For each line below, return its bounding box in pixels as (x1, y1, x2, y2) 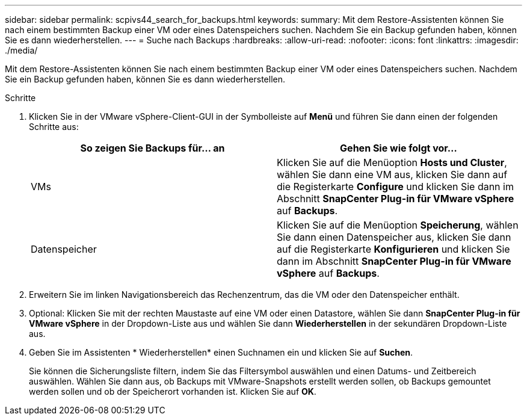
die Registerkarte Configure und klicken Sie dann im (277, 181, 514, 193)
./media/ (5, 45, 38, 55)
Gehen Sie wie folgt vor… (340, 142, 457, 154)
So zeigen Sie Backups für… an (80, 142, 225, 154)
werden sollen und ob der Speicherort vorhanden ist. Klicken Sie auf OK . (29, 386, 316, 397)
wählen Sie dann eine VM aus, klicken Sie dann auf (277, 168, 508, 181)
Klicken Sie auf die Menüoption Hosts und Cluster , (277, 156, 507, 168)
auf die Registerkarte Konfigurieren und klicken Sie (277, 243, 510, 255)
